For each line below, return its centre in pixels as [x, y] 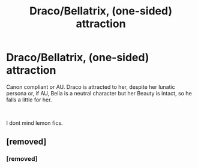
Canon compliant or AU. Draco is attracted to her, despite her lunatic [91, 87]
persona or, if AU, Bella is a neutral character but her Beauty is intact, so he [99, 93]
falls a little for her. [29, 100]
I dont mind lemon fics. [34, 123]
